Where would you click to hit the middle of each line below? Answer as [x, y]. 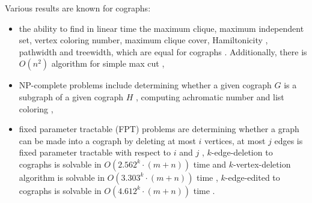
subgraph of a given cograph [71, 96]
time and [210, 164]
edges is [289, 140]
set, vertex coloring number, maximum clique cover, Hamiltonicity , [143, 40]
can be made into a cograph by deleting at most [107, 140]
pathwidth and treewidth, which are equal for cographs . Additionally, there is [163, 51]
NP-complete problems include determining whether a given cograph [145, 85]
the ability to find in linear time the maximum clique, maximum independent [161, 28]
